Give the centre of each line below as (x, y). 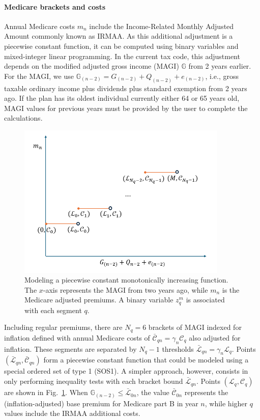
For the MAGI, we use (39, 76)
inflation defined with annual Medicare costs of (77, 337)
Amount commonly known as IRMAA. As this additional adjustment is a (119, 36)
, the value (153, 392)
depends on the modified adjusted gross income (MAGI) (92, 66)
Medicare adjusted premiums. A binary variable (99, 300)
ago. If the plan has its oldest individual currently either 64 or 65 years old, (122, 98)
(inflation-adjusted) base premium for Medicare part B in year (101, 403)
